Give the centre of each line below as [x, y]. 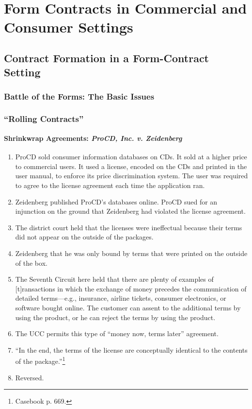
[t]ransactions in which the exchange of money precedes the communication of [131, 288]
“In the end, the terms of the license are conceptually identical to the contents [131, 349]
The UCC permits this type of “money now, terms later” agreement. [117, 333]
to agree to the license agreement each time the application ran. [110, 185]
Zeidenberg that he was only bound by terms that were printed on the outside [131, 253]
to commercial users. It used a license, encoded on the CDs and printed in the [131, 166]
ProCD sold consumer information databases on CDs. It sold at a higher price [131, 157]
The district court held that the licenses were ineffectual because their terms [129, 227]
